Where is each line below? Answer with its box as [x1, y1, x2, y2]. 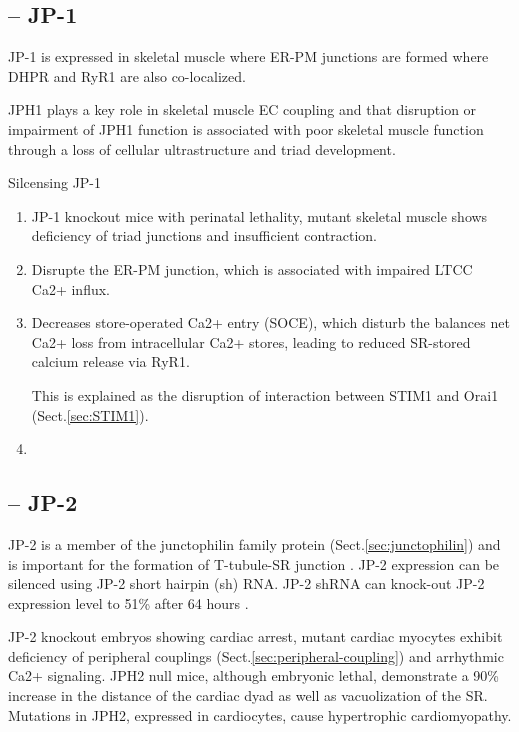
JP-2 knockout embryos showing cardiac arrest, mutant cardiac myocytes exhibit [8, 626, 503, 647]
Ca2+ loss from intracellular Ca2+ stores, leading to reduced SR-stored [31, 331, 471, 352]
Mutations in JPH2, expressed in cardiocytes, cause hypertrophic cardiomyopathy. [8, 704, 512, 725]
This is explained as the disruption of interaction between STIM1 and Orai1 [31, 384, 499, 405]
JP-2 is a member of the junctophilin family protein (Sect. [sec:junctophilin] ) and [8, 533, 501, 554]
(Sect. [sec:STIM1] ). [31, 404, 149, 425]
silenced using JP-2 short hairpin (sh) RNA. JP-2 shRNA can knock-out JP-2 [8, 573, 485, 594]
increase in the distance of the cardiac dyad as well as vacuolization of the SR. [8, 685, 488, 706]
